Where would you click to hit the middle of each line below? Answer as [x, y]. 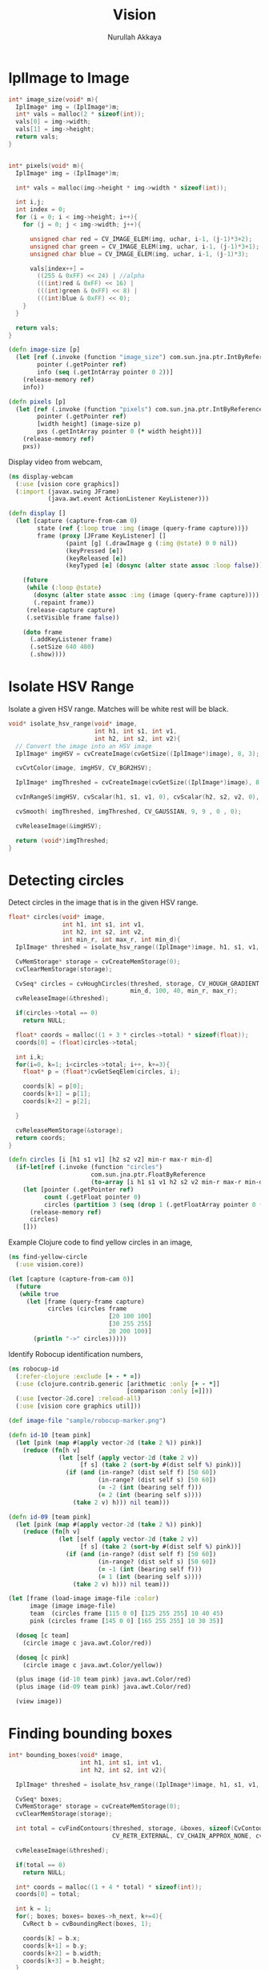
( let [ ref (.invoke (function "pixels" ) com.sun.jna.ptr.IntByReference [139, 409]
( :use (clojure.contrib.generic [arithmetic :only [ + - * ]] [118, 1383]
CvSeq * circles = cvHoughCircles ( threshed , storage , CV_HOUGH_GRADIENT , [139, 983]
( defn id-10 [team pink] [50, 1435]
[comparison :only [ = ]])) [170, 1392]
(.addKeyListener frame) [71, 640]
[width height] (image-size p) [89, 424]
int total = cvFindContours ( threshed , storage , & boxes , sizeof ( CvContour [141, 1829]
